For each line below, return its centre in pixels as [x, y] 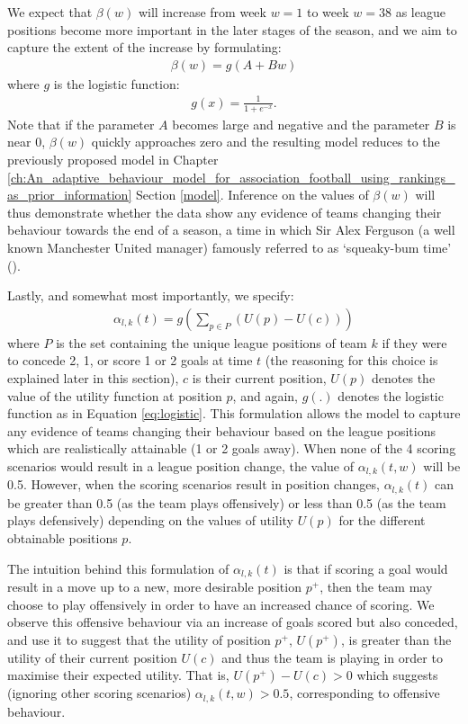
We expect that [50, 12]
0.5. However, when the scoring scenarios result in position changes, [193, 484]
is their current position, [259, 377]
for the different [382, 520]
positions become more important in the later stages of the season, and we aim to [232, 29]
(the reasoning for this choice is [351, 360]
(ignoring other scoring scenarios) [99, 693]
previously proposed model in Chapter [113, 159]
